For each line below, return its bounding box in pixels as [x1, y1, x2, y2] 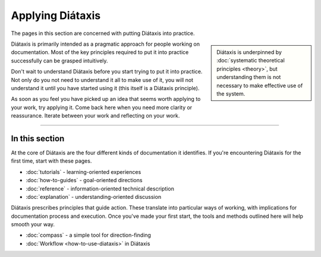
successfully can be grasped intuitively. [11, 57, 108, 64]
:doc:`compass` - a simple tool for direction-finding [26, 231, 152, 239]
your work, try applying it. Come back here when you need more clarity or [11, 104, 193, 111]
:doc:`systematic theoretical [216, 57, 285, 64]
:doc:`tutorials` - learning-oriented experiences [26, 168, 141, 175]
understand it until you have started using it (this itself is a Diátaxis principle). [11, 84, 200, 91]
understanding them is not [216, 74, 281, 81]
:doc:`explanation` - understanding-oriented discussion [26, 193, 162, 200]
